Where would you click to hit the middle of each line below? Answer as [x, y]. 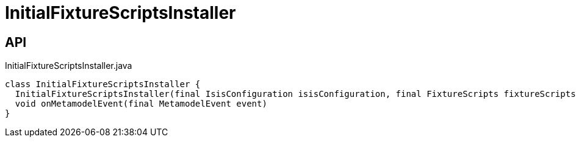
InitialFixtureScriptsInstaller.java [69, 66]
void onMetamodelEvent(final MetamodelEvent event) [141, 104]
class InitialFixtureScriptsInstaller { [103, 84]
